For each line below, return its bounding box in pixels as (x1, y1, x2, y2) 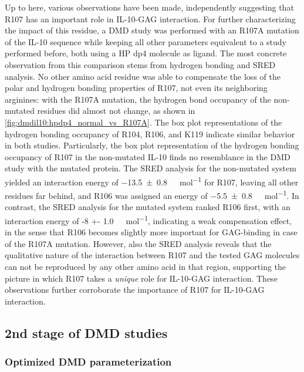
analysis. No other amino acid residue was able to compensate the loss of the (5, 70, 281, 82)
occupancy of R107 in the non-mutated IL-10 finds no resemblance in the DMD (5, 150, 291, 163)
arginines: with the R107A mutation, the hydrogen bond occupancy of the (5, 93, 271, 105)
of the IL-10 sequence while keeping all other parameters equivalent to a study (5, 35, 287, 48)
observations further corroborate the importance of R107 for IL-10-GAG (5, 283, 265, 296)
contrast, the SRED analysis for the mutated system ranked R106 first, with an (5, 201, 291, 213)
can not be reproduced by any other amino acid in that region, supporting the (5, 261, 286, 273)
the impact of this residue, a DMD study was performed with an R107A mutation (5, 24, 299, 36)
